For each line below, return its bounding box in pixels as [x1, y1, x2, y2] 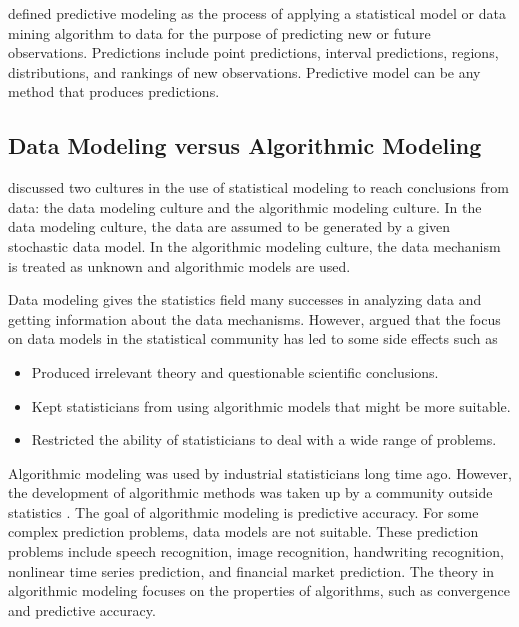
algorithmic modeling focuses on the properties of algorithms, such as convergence [8, 580, 510, 601]
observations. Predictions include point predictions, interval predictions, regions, [8, 42, 499, 63]
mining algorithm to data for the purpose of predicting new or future [8, 22, 431, 43]
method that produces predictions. [8, 81, 220, 102]
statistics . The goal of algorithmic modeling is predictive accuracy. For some [8, 501, 479, 522]
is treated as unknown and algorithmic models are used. [8, 255, 351, 276]
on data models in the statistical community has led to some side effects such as [8, 328, 498, 349]
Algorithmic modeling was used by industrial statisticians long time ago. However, [8, 462, 512, 483]
